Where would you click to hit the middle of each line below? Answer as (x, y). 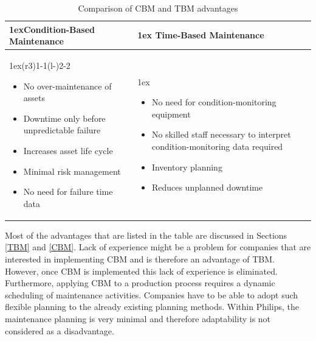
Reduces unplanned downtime (207, 187)
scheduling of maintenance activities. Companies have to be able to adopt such (152, 294)
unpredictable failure (62, 130)
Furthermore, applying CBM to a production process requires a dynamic (140, 283)
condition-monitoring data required (217, 146)
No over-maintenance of (67, 86)
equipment (171, 114)
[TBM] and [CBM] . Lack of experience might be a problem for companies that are (158, 247)
